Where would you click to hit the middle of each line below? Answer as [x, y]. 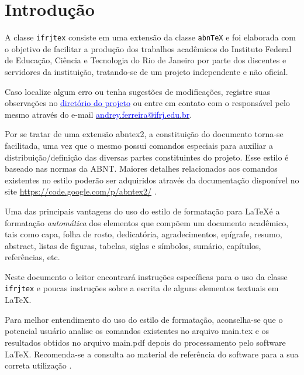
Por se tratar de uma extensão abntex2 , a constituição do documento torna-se [144, 134]
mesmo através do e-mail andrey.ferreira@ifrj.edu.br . [99, 114]
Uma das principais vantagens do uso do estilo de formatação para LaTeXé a [142, 211]
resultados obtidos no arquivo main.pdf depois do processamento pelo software [145, 342]
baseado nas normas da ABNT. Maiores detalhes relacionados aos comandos [141, 168]
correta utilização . [38, 365]
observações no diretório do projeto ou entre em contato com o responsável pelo [147, 103]
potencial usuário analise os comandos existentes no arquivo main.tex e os [137, 331]
